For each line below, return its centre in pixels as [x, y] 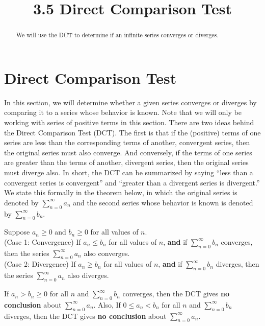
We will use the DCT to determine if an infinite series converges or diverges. [117, 35]
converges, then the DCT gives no [176, 294]
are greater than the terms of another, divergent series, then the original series [126, 162]
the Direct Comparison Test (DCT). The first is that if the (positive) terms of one [132, 132]
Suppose [17, 232]
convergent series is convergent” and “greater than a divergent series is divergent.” [132, 182]
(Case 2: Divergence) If [40, 264]
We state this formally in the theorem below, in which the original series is [121, 192]
